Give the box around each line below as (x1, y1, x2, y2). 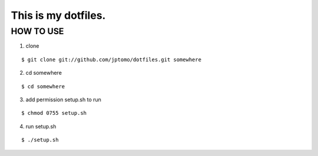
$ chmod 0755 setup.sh (21, 109, 87, 117)
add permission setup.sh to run (25, 96, 101, 103)
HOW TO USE (11, 26, 64, 36)
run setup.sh (25, 122, 57, 130)
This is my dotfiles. (11, 9, 106, 22)
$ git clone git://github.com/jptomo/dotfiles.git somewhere (21, 56, 201, 63)
